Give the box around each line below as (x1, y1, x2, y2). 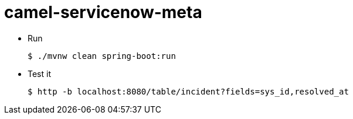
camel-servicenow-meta (4, 2, 202, 22)
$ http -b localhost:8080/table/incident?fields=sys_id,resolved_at (28, 86, 349, 96)
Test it (28, 68, 51, 79)
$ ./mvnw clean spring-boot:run (28, 51, 176, 61)
